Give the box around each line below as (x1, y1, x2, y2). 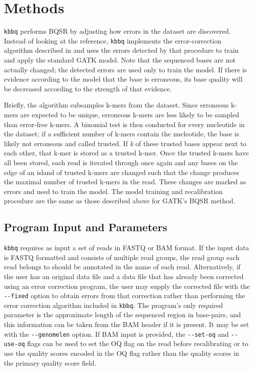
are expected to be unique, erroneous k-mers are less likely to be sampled (20, 109, 239, 119)
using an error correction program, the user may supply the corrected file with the (4, 281, 250, 291)
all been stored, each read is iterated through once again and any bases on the (4, 157, 238, 167)
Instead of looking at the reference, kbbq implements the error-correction (4, 35, 222, 45)
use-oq (4, 341, 25, 348)
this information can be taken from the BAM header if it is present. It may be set (4, 319, 249, 329)
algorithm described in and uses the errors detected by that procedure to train (4, 45, 239, 55)
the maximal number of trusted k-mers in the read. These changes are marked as (4, 176, 246, 187)
